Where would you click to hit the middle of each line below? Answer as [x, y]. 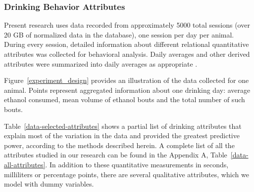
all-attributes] [25, 164]
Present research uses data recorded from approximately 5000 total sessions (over [127, 25]
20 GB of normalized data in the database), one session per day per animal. [119, 34]
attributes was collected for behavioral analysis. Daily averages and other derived [127, 54]
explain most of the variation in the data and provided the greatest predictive [122, 135]
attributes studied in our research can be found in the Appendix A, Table [116, 155]
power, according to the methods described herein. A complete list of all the [119, 145]
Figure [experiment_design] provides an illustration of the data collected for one [127, 80]
